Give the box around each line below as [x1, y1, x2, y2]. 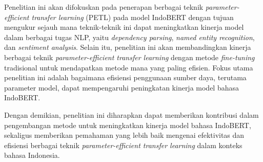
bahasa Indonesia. [4, 150, 60, 160]
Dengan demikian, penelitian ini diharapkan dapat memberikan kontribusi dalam [4, 109, 259, 120]
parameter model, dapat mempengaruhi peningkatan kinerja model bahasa [4, 82, 239, 93]
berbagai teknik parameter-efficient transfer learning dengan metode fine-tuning [4, 51, 255, 62]
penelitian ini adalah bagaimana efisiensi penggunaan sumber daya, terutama [4, 72, 247, 83]
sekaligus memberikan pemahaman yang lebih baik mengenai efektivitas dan [4, 130, 245, 140]
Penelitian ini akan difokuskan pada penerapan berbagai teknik [4, 2, 204, 12]
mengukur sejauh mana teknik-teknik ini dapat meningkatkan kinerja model [4, 22, 244, 32]
